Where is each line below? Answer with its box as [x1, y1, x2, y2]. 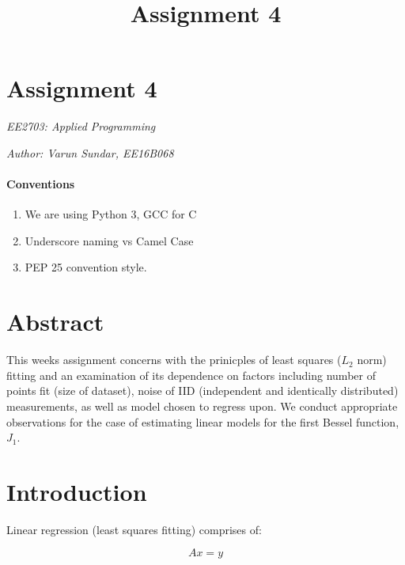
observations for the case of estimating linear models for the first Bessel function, [6, 413, 399, 430]
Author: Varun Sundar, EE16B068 [6, 144, 174, 161]
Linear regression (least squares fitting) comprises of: [6, 521, 262, 537]
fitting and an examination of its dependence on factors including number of [6, 366, 376, 383]
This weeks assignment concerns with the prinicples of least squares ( [6, 351, 342, 368]
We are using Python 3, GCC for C [25, 206, 197, 222]
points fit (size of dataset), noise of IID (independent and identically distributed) [6, 382, 399, 399]
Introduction [6, 475, 147, 507]
